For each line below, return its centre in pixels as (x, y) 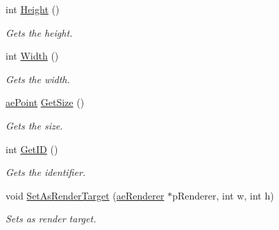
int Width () (32, 56)
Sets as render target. (51, 219)
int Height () (33, 9)
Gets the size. (34, 125)
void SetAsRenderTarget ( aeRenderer (85, 195)
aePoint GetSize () (45, 102)
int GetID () (32, 149)
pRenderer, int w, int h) (223, 195)
